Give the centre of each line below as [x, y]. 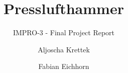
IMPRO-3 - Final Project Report [64, 32]
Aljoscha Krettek [64, 49]
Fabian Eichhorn [64, 66]
